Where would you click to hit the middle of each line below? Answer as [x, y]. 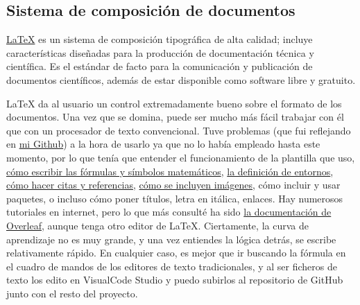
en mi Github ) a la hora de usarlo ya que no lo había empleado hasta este [163, 144]
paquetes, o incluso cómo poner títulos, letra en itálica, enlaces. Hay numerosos [175, 198]
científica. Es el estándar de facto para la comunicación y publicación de [160, 66]
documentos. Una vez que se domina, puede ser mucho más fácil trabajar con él [175, 117]
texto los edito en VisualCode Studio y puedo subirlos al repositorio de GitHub [175, 280]
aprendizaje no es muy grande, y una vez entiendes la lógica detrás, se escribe [171, 239]
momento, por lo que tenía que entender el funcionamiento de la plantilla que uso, [181, 157]
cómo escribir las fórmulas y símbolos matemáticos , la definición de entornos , [170, 171]
